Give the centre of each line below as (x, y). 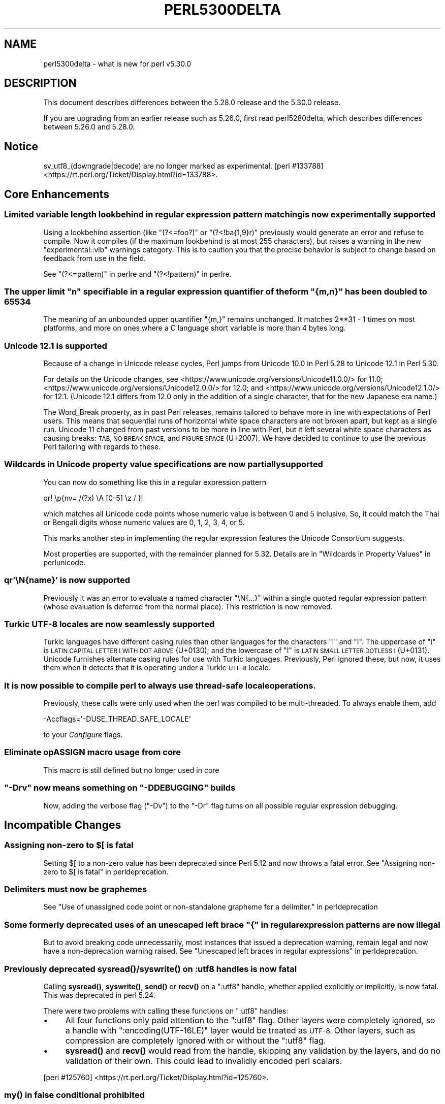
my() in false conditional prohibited (74, 1095)
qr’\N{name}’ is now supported (67, 580)
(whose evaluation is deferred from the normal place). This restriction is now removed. (188, 606)
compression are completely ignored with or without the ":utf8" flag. (196, 1040)
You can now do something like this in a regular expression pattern (155, 482)
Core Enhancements (57, 194)
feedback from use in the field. (95, 258)
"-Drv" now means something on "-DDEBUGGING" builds (120, 788)
